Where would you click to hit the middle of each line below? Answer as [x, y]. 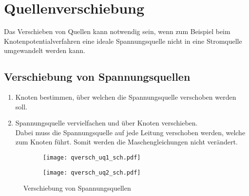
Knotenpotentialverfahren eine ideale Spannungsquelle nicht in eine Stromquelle [123, 41]
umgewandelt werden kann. [45, 50]
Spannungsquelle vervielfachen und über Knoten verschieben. [106, 123]
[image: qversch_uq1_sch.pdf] [92, 158]
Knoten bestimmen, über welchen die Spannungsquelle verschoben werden [126, 97]
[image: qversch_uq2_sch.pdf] [92, 172]
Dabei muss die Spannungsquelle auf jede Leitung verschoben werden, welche [130, 132]
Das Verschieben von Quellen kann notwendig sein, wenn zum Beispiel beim [117, 31]
